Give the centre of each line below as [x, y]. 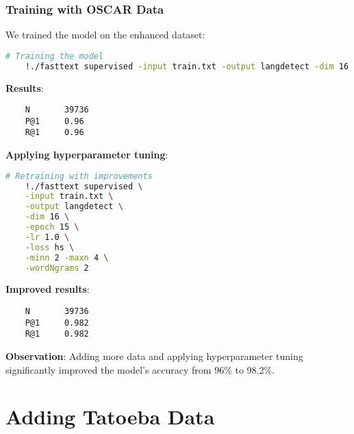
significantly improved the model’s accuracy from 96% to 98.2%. [140, 369]
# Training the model [55, 56]
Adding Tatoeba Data [110, 417]
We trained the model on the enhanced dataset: [105, 35]
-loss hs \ [50, 247]
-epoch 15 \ [52, 227]
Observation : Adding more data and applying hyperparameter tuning [154, 356]
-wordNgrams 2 [57, 268]
